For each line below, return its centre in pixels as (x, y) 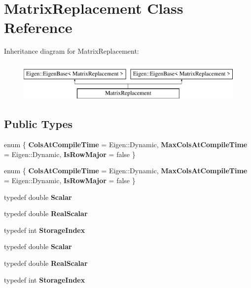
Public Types (38, 124)
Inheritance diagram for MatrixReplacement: (72, 51)
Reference (38, 27)
